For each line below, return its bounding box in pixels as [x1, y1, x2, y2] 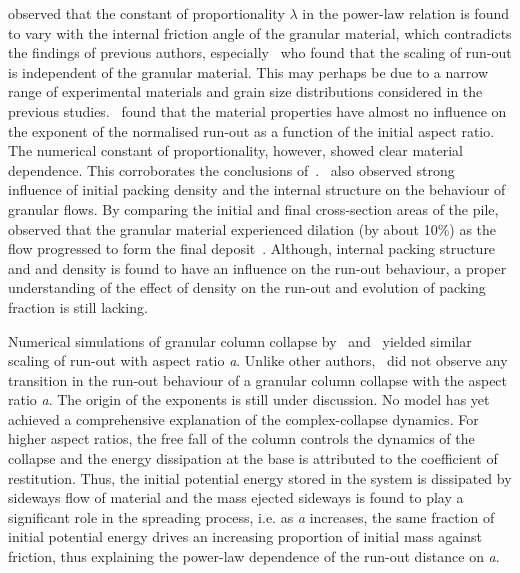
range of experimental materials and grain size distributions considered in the [8, 81, 483, 102]
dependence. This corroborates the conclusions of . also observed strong [8, 159, 455, 180]
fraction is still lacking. [8, 296, 148, 317]
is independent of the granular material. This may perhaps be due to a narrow [8, 61, 488, 82]
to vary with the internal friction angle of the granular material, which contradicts [8, 22, 512, 43]
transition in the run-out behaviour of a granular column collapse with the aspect [8, 369, 508, 390]
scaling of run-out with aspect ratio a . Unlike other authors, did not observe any [8, 350, 508, 371]
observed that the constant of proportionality [8, 3, 285, 23]
